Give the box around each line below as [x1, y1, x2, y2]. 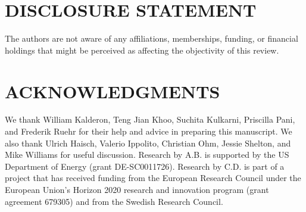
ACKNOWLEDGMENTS [5, 79, 220, 103]
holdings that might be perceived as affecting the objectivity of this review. [5, 43, 279, 56]
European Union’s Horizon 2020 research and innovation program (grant [5, 183, 269, 195]
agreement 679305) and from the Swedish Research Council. [5, 195, 223, 207]
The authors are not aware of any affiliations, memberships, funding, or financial [5, 32, 298, 45]
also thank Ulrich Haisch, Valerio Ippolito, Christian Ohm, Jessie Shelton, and [5, 136, 291, 149]
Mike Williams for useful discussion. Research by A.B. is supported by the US [5, 148, 289, 161]
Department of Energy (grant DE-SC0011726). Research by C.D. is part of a [5, 160, 285, 172]
